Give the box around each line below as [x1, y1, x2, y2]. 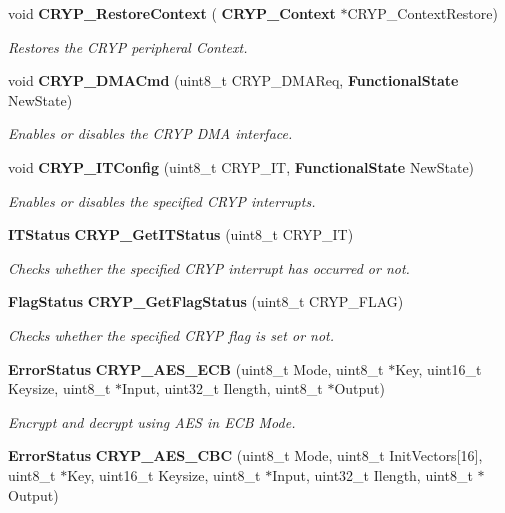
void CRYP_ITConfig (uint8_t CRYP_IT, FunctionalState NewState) [8, 156, 475, 177]
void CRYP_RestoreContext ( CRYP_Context [8, 3, 336, 23]
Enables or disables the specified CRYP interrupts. [8, 190, 316, 211]
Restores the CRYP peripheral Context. [8, 36, 248, 57]
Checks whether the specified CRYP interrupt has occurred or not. [8, 257, 410, 278]
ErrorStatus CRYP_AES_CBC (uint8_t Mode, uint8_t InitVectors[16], [8, 445, 483, 466]
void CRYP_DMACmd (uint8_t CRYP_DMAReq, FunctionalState [8, 70, 459, 91]
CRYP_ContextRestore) [347, 3, 498, 23]
